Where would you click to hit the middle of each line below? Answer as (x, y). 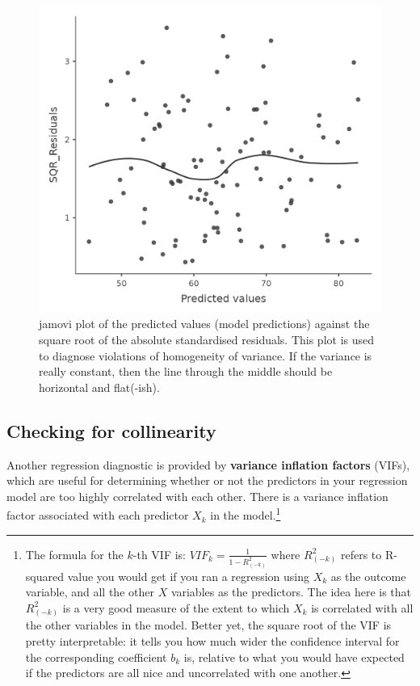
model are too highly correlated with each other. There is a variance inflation (197, 496)
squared (44, 576)
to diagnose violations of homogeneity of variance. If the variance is (206, 355)
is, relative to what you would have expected (294, 657)
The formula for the (74, 554)
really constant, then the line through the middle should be (186, 371)
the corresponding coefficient (96, 657)
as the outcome (368, 576)
